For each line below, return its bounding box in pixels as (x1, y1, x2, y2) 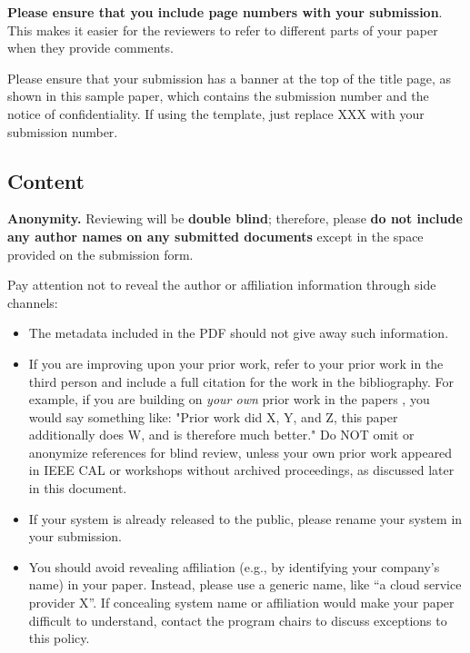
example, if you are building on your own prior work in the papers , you (28, 390, 430, 409)
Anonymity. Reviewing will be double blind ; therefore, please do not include (7, 209, 463, 228)
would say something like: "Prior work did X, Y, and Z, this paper (28, 407, 398, 426)
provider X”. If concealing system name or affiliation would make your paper (28, 593, 455, 612)
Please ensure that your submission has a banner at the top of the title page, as (7, 68, 452, 87)
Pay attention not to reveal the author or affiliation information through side (7, 275, 436, 294)
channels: (7, 292, 58, 312)
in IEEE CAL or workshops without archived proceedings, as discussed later (28, 460, 455, 480)
